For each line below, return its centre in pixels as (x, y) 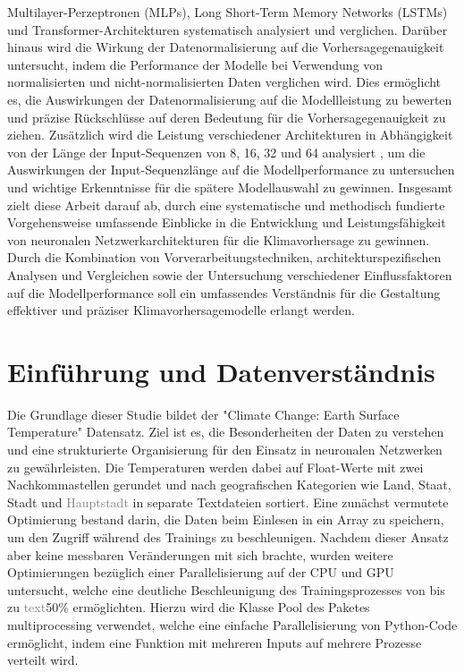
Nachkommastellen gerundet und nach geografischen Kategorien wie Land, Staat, (229, 485)
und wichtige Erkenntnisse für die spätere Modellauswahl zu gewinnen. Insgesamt (230, 187)
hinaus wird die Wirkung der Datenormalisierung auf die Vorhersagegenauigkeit (226, 47)
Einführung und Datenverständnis (221, 371)
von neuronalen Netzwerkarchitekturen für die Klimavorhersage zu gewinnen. (219, 239)
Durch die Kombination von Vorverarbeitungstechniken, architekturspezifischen (224, 257)
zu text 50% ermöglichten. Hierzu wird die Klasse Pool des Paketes (189, 607)
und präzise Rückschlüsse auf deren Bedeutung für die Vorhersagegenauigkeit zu (227, 117)
